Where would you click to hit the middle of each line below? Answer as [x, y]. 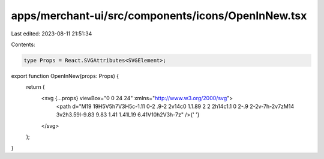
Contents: [23, 44]
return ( [35, 87]
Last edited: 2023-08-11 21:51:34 [52, 34]
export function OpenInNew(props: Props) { [65, 76]
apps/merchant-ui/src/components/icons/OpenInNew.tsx [159, 16]
